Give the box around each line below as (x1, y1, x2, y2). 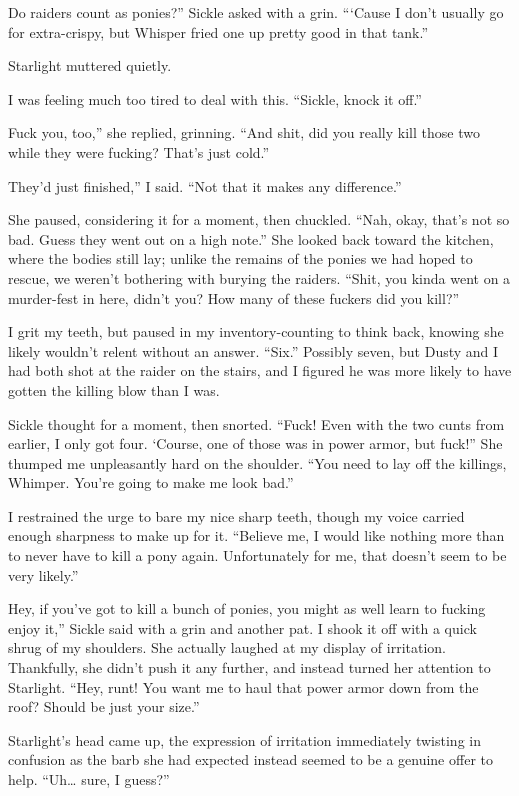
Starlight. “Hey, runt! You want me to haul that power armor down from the (8, 676, 479, 697)
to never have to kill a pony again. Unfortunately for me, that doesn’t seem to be (8, 545, 507, 566)
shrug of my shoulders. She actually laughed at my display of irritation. (8, 637, 447, 658)
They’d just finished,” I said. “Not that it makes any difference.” (8, 175, 402, 196)
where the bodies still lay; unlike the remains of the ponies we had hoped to (8, 248, 473, 269)
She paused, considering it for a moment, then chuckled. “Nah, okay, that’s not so (8, 209, 510, 230)
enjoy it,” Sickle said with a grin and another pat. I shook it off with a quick (8, 617, 477, 638)
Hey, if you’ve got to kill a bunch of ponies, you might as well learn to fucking (8, 598, 486, 619)
